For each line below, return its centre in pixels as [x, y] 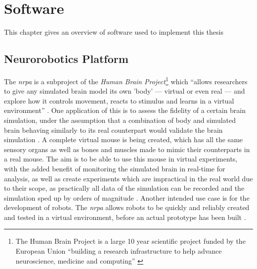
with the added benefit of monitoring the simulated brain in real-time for [115, 168]
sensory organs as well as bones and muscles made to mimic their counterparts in [127, 149]
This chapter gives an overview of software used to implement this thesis [114, 32]
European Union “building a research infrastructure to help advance [119, 251]
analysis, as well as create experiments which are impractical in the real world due [128, 178]
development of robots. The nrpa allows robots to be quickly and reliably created [127, 207]
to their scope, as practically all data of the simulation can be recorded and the [124, 188]
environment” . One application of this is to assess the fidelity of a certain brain [125, 110]
